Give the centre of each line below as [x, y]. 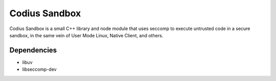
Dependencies [33, 50]
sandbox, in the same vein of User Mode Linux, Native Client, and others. [86, 35]
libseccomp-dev [39, 69]
